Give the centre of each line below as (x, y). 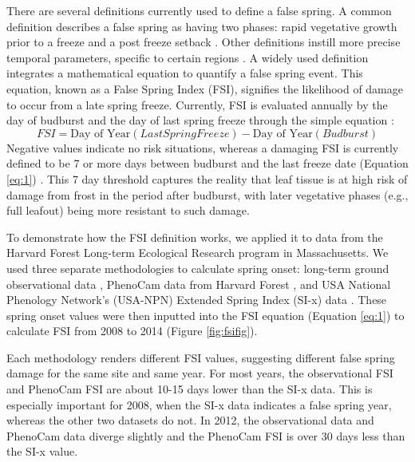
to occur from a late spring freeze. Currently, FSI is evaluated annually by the (197, 104)
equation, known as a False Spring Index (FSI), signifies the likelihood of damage (205, 88)
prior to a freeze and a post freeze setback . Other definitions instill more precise (204, 42)
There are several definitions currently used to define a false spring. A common (199, 10)
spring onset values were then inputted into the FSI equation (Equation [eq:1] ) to (206, 315)
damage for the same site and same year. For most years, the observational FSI (200, 373)
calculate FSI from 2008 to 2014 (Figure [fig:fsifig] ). (132, 331)
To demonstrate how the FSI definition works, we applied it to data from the (195, 237)
